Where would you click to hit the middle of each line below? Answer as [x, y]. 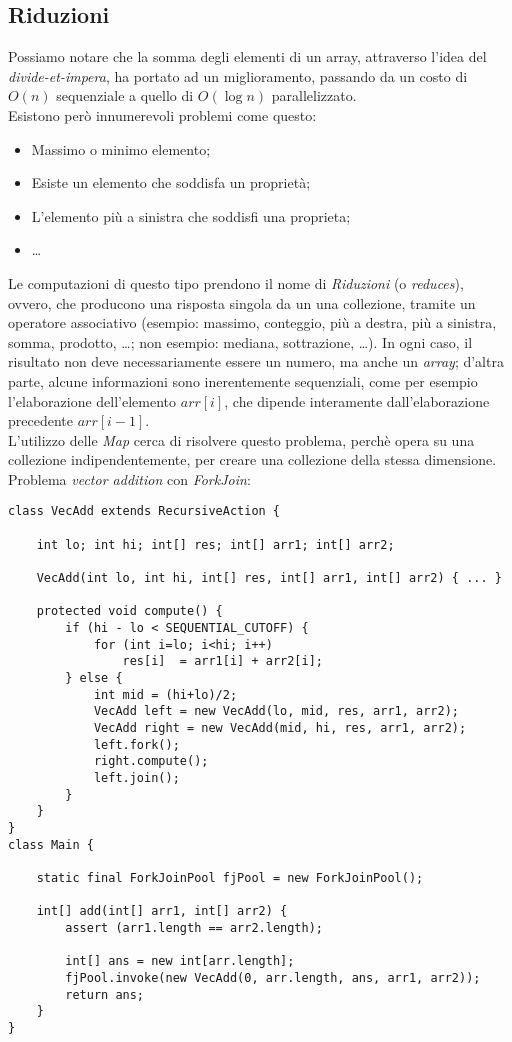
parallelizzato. [314, 95]
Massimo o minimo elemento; [121, 148]
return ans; [105, 994]
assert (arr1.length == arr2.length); [194, 927]
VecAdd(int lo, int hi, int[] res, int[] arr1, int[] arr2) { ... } [269, 578]
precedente [40, 420]
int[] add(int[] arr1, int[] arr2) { [162, 911]
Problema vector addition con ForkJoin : [129, 478]
